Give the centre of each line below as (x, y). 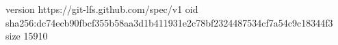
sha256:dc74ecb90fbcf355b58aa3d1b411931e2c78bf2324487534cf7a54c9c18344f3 (169, 22)
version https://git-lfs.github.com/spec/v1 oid (102, 9)
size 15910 (27, 36)
